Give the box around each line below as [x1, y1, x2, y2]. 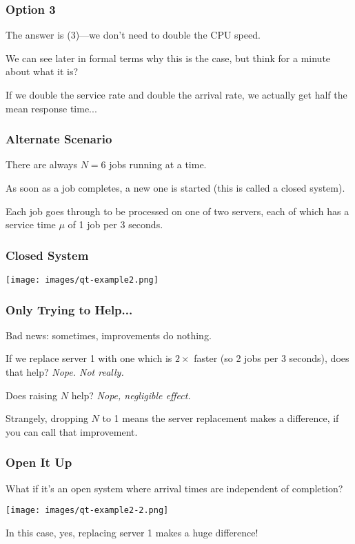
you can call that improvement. [6, 424, 138, 439]
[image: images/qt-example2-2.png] [6, 505, 169, 516]
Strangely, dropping [6, 411, 88, 425]
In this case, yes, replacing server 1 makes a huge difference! [6, 525, 258, 539]
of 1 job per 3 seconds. [68, 217, 163, 232]
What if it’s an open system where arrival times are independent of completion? [6, 481, 343, 495]
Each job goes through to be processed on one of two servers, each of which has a [6, 203, 349, 218]
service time [6, 217, 56, 232]
